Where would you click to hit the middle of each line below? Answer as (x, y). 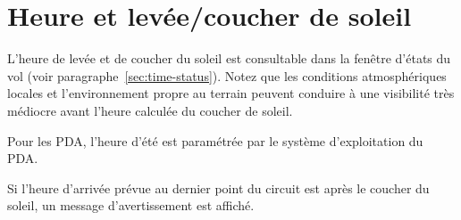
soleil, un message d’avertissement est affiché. (131, 205)
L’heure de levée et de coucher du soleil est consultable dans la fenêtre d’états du (229, 58)
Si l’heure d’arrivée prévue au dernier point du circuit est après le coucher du (218, 187)
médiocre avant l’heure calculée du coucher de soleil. (150, 110)
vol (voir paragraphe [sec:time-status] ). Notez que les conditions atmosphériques (227, 75)
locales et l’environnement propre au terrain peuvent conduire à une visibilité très (231, 93)
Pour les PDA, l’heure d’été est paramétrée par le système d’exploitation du (215, 140)
